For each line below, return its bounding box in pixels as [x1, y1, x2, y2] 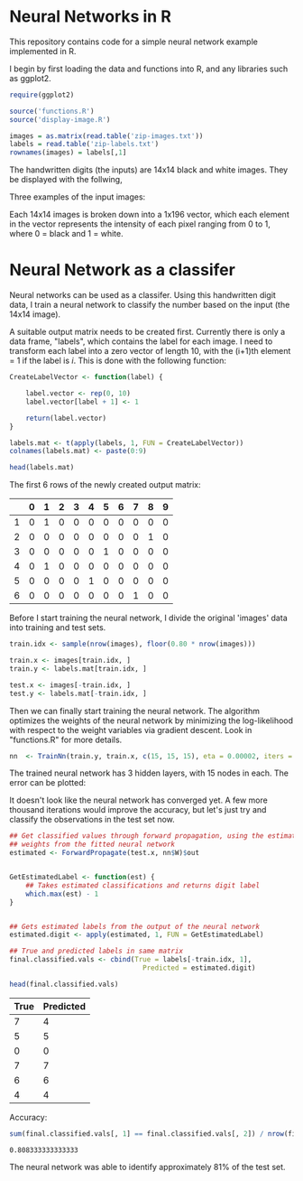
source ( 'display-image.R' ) [9, 115, 111, 124]
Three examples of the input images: [9, 191, 146, 202]
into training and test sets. [9, 622, 106, 633]
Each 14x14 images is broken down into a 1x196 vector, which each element [9, 209, 290, 220]
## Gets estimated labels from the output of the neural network [9, 922, 260, 931]
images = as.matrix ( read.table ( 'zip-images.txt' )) [9, 131, 204, 141]
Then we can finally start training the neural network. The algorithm [9, 705, 260, 716]
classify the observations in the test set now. [9, 814, 176, 825]
